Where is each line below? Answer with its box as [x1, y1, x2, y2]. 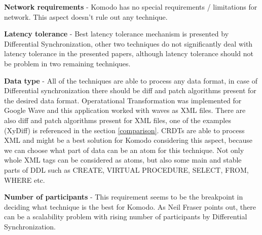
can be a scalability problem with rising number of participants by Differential [4, 211, 247, 222]
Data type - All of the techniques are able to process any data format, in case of [4, 75, 258, 86]
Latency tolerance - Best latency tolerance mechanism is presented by [4, 28, 229, 39]
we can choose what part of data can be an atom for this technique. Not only [4, 144, 244, 155]
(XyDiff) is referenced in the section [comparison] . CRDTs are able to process [4, 125, 245, 135]
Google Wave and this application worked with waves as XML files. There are [4, 105, 246, 115]
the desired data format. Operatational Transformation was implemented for [4, 95, 242, 105]
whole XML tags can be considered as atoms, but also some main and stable [4, 154, 242, 165]
